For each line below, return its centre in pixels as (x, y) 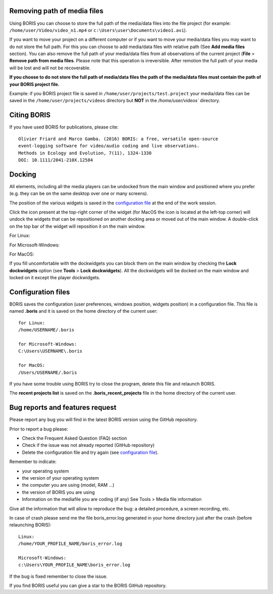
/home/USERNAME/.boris (47, 330)
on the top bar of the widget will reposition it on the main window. (78, 226)
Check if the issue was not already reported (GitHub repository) (88, 445)
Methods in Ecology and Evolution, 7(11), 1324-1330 (85, 153)
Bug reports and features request (63, 408)
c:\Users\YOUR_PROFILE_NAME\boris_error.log (75, 565)
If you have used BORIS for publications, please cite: (64, 127)
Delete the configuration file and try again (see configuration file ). (90, 452)
